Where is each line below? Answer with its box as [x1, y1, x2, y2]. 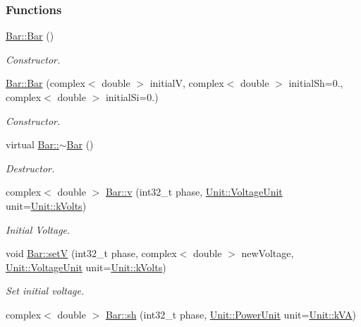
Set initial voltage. [6, 283, 85, 298]
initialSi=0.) [105, 90, 159, 104]
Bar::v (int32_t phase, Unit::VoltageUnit [105, 184, 283, 199]
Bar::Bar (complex [6, 76, 85, 90]
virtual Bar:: [6, 137, 59, 152]
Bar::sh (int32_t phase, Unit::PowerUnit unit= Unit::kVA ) [105, 307, 356, 321]
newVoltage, [241, 246, 294, 261]
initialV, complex [149, 76, 224, 90]
